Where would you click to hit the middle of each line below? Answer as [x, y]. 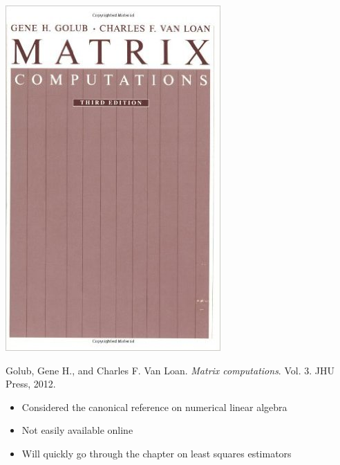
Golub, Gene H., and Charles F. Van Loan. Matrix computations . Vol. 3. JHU [170, 370]
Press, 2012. [31, 384]
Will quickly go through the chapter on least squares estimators [157, 453]
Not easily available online [77, 430]
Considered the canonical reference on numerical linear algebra [154, 407]
